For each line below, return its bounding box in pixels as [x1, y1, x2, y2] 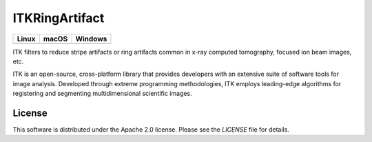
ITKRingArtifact [12, 10, 105, 26]
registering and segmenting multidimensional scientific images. [12, 90, 192, 98]
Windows [75, 34, 107, 43]
